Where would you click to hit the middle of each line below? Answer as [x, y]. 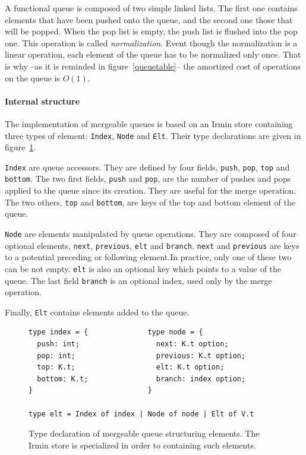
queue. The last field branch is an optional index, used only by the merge [138, 280]
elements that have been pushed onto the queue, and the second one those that [149, 19]
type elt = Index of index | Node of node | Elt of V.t [141, 414]
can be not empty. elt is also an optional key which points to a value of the [143, 268]
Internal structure [42, 101]
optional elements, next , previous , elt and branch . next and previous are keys [152, 245]
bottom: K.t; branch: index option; [141, 379]
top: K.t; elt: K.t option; [131, 367]
